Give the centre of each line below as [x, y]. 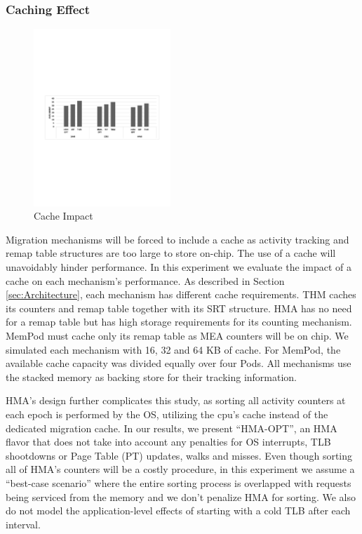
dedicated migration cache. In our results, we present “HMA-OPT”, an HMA [172, 428]
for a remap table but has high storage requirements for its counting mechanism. [179, 322]
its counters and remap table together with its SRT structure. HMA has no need [179, 308]
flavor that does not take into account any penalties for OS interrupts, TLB [168, 442]
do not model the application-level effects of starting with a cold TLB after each [178, 510]
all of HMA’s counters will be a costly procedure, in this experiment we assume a [180, 469]
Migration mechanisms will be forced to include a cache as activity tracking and [177, 239]
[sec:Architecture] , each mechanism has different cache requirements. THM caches [181, 294]
